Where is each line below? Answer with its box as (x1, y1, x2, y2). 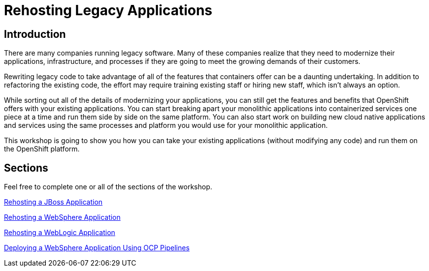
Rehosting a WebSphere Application (4, 213, 121, 222)
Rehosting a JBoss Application (4, 198, 103, 207)
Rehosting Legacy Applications (4, 2, 213, 19)
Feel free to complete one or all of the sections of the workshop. (4, 182, 212, 191)
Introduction (4, 28, 66, 40)
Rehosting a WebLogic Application (4, 228, 115, 237)
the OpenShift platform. (4, 145, 80, 153)
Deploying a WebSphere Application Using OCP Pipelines (4, 243, 190, 252)
